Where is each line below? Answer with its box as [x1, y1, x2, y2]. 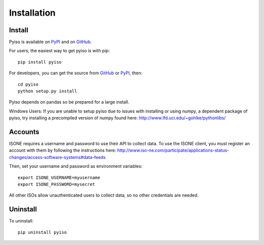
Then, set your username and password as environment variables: [9, 163, 143, 169]
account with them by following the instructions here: [9, 147, 116, 154]
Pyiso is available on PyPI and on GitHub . [9, 39, 92, 45]
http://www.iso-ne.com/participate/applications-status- [117, 147, 229, 154]
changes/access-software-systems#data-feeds [9, 154, 106, 160]
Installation [9, 7, 56, 18]
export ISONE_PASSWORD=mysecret [18, 181, 95, 187]
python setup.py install [18, 89, 77, 94]
